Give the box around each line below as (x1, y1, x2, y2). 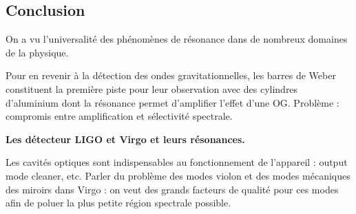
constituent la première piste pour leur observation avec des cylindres (6, 81, 298, 96)
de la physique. (6, 45, 69, 59)
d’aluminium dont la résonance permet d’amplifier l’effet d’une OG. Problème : (6, 95, 339, 109)
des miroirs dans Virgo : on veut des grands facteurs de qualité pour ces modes (6, 182, 339, 196)
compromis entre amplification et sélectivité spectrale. (6, 109, 233, 123)
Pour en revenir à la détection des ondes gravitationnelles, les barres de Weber (6, 68, 336, 83)
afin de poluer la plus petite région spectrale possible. (6, 195, 231, 210)
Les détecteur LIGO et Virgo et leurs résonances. (6, 131, 245, 146)
